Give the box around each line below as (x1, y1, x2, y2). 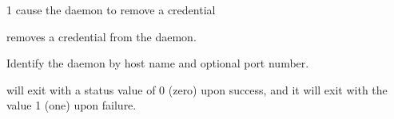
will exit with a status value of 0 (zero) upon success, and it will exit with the (6, 81, 388, 98)
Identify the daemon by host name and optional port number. (6, 55, 309, 71)
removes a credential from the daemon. (6, 28, 197, 44)
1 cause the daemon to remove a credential (6, 2, 216, 17)
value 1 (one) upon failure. (6, 97, 137, 113)
